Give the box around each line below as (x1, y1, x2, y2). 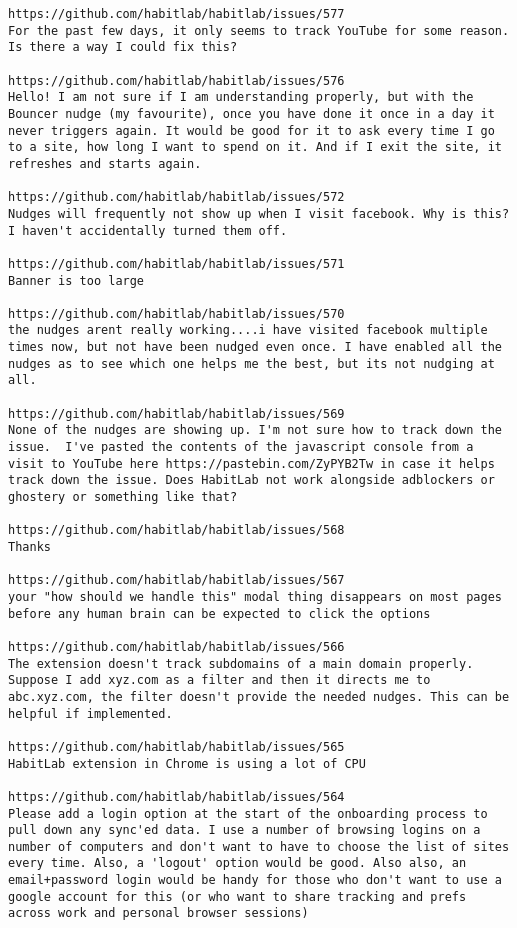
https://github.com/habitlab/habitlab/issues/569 (8, 406, 345, 421)
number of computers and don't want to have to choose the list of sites (8, 839, 510, 854)
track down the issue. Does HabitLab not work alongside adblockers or (8, 473, 495, 488)
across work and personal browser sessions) (8, 906, 309, 921)
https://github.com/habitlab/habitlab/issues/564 (8, 789, 345, 804)
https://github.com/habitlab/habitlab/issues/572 (8, 190, 345, 205)
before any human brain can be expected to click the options (8, 606, 431, 621)
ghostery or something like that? (8, 490, 238, 505)
